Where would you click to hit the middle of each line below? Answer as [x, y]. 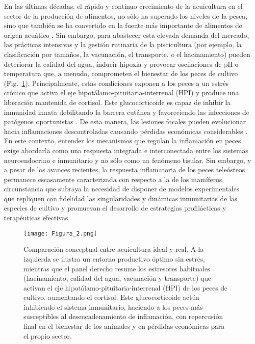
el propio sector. [48, 335]
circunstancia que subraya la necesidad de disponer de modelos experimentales [122, 189]
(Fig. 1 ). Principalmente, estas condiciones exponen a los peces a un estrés [116, 83]
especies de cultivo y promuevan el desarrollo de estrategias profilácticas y [115, 208]
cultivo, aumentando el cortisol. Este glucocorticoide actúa [112, 297]
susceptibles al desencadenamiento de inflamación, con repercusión [123, 316]
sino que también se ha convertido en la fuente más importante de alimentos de [123, 25]
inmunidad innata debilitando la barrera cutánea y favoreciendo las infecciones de [127, 112]
